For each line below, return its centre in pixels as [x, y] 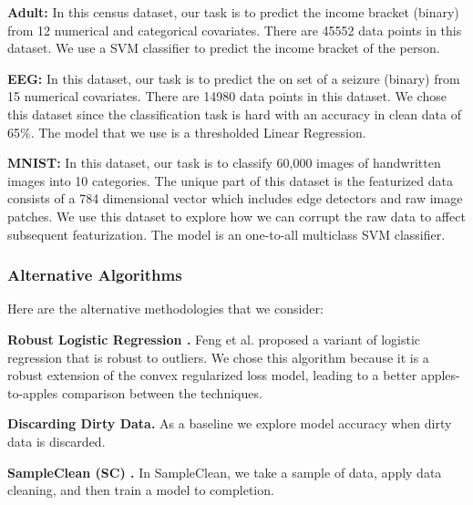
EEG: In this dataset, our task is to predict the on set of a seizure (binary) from [234, 78]
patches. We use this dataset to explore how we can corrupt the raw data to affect [236, 216]
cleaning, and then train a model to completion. [141, 490]
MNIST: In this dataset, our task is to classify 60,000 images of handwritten [224, 163]
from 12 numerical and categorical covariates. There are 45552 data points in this [235, 30]
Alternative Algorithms [95, 275]
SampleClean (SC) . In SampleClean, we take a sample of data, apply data [225, 472]
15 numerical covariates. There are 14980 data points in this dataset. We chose [227, 96]
